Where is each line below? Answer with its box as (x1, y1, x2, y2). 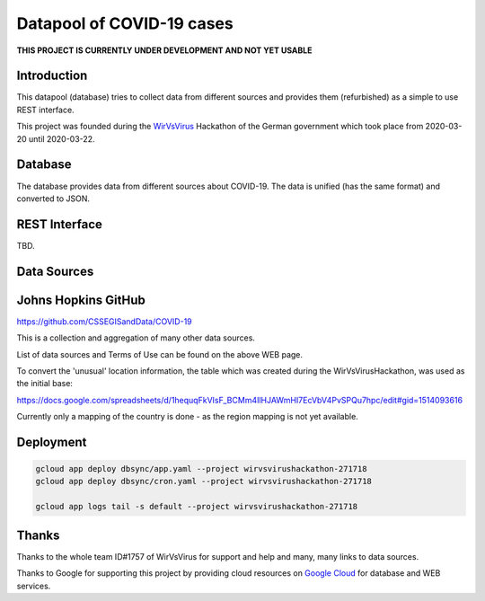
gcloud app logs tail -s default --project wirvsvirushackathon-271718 (35, 501, 358, 512)
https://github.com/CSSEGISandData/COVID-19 (16, 315, 192, 327)
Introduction (16, 68, 88, 84)
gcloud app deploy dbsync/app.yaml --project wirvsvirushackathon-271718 (35, 464, 367, 474)
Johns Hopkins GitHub (16, 292, 145, 307)
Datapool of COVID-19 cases (16, 13, 234, 33)
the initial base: (16, 378, 74, 389)
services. (16, 580, 51, 591)
